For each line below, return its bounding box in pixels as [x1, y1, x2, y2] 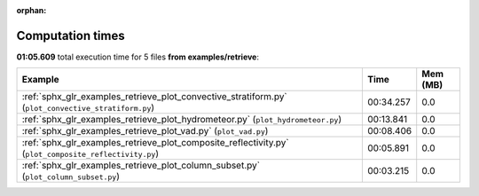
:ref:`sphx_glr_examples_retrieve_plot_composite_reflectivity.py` [21, 137, 289, 149]
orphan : [16, 5, 47, 15]
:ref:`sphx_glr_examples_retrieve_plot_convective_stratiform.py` [21, 90, 287, 103]
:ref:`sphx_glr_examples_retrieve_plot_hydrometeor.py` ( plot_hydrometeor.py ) [21, 114, 342, 126]
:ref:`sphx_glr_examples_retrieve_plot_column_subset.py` [21, 160, 261, 172]
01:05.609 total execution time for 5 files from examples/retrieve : [16, 51, 259, 62]
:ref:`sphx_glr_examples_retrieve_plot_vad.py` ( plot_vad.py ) [21, 125, 269, 137]
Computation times [16, 27, 125, 43]
